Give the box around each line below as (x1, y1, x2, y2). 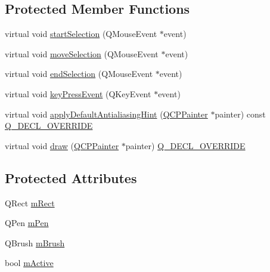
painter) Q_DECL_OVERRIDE (125, 139, 246, 152)
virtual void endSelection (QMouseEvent (5, 67, 153, 80)
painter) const (215, 107, 266, 120)
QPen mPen (5, 217, 49, 229)
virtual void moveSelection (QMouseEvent (5, 47, 159, 60)
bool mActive (5, 256, 54, 269)
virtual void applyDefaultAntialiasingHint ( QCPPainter (5, 107, 208, 120)
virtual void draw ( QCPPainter (5, 139, 119, 152)
